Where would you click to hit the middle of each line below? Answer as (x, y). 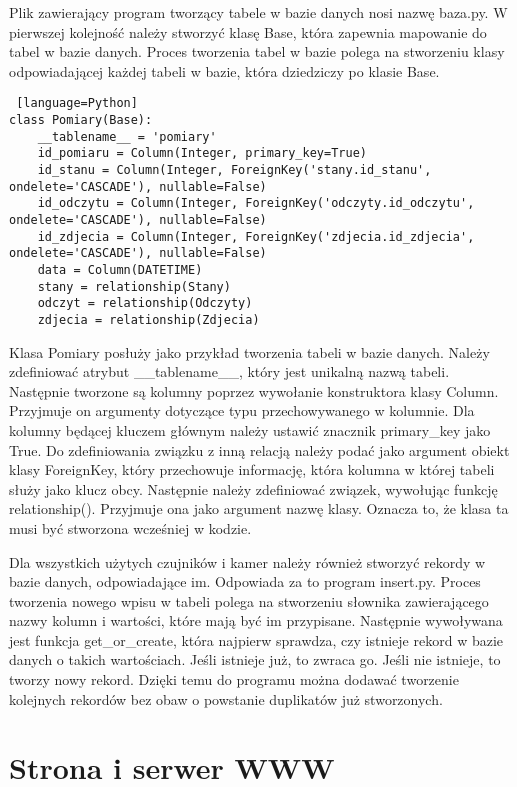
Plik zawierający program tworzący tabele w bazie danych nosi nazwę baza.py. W (258, 12)
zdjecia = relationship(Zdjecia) (148, 319)
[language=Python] (77, 103)
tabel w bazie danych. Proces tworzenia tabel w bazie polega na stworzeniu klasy (257, 51)
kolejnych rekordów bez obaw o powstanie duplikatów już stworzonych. (226, 698)
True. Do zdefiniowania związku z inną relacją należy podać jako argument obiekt (259, 449)
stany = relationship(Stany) (134, 286)
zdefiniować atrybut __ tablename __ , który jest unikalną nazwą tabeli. (229, 371)
